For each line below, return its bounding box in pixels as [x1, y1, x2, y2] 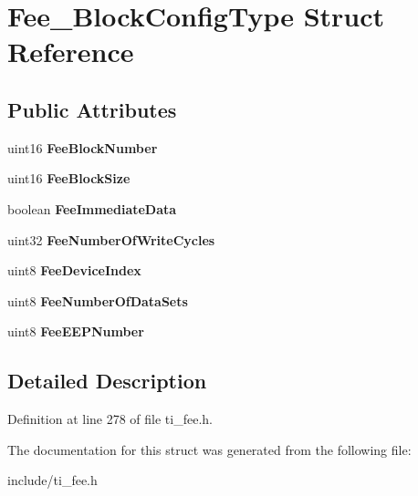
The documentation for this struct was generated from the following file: [7, 439, 412, 459]
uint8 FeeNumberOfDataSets [7, 291, 188, 310]
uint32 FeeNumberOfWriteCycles [7, 230, 215, 249]
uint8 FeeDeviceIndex [7, 261, 141, 280]
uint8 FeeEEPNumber [7, 322, 144, 341]
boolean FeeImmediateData [7, 199, 177, 218]
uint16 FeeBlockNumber [7, 138, 158, 157]
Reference [7, 33, 134, 70]
